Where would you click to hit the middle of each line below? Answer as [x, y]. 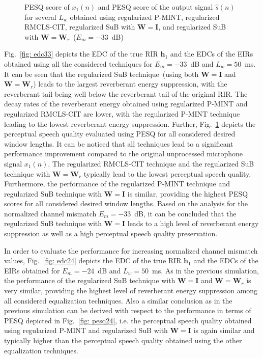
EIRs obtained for [32, 270]
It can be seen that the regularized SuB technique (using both [101, 74]
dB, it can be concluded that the [185, 213]
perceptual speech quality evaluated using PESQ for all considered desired [120, 134]
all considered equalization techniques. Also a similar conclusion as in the [118, 300]
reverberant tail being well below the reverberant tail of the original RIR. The [126, 93]
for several [40, 17]
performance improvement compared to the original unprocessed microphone [124, 154]
